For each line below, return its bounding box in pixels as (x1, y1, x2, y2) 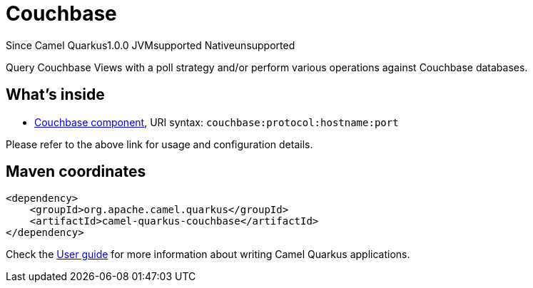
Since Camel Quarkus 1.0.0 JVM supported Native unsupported (6, 38, 295, 51)
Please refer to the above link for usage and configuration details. (6, 138, 313, 150)
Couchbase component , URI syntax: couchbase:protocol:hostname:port (34, 115, 399, 128)
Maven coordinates (6, 163, 146, 181)
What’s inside (6, 86, 105, 104)
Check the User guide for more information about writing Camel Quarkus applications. (6, 248, 410, 261)
